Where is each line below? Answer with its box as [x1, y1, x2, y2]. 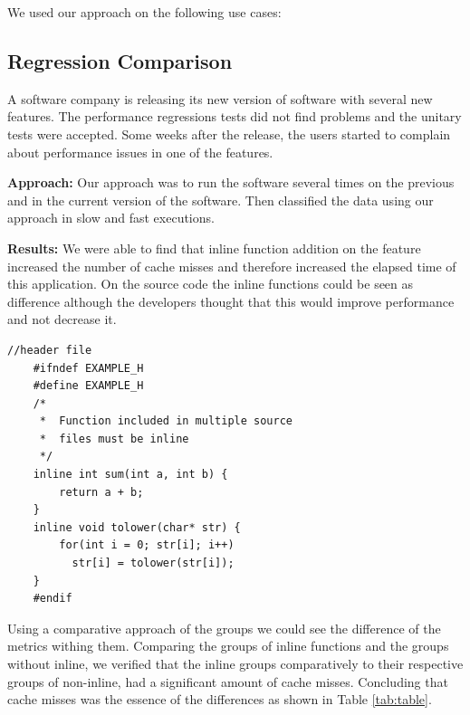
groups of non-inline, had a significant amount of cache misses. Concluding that [7, 672, 448, 691]
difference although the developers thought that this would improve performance [7, 291, 455, 310]
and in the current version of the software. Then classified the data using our [7, 190, 434, 209]
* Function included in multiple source [39, 415, 293, 428]
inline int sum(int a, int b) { [33, 468, 228, 481]
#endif [33, 592, 72, 605]
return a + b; [59, 485, 144, 499]
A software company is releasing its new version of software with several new [7, 89, 433, 108]
